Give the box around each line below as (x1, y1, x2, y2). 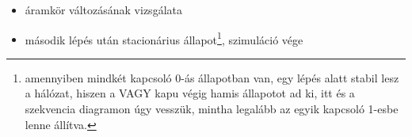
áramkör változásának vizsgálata (25, 2, 182, 17)
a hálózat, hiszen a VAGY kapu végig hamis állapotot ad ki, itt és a (25, 85, 355, 101)
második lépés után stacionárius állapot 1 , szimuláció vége (25, 29, 303, 48)
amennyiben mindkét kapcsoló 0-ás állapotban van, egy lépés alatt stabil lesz (25, 69, 399, 86)
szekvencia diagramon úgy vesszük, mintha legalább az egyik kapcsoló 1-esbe (25, 101, 399, 117)
